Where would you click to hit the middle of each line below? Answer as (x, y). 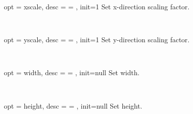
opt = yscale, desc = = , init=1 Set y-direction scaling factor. (97, 40)
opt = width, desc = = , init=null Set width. (72, 72)
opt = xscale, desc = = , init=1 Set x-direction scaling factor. (97, 6)
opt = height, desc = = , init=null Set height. (73, 105)
